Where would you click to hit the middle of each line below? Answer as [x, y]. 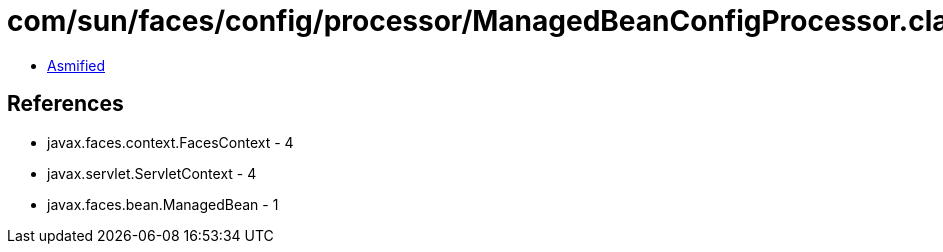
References [65, 104]
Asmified [76, 65]
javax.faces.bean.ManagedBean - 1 [163, 204]
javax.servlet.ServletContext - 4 [152, 173]
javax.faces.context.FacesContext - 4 [170, 142]
